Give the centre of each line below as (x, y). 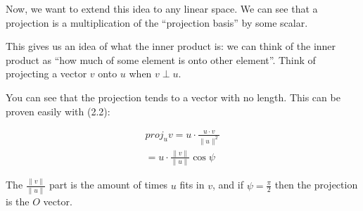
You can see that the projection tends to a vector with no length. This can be (173, 97)
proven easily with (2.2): (58, 111)
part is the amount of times (108, 185)
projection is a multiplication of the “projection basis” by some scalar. (157, 22)
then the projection (316, 185)
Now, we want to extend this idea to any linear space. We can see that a (162, 8)
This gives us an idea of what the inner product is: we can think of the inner (171, 46)
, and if (228, 185)
